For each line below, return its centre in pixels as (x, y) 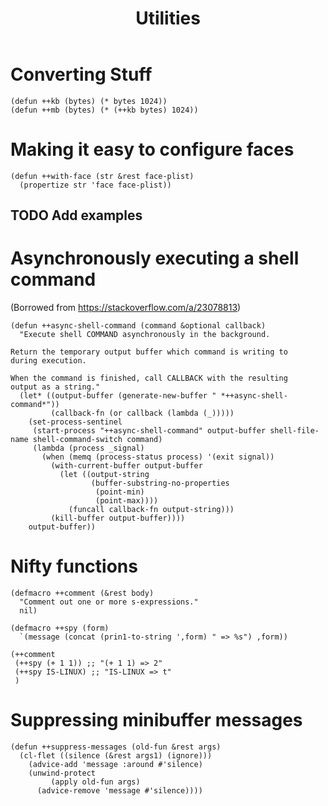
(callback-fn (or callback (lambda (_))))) (142, 413)
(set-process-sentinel (75, 422)
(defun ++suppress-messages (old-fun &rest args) (116, 747)
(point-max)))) (127, 501)
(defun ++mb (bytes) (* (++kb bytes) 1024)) (104, 110)
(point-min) (120, 492)
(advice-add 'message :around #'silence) (115, 765)
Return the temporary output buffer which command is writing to (149, 352)
